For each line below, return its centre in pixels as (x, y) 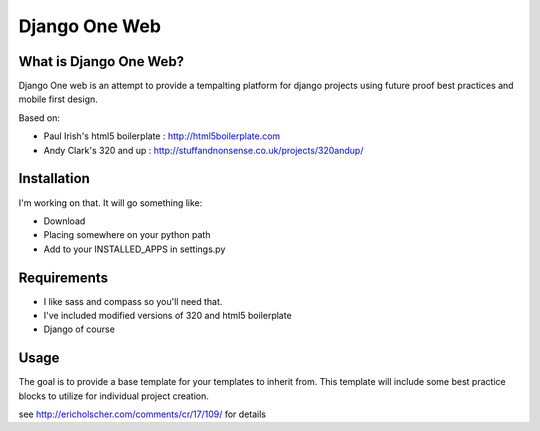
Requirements (63, 277)
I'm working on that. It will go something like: (110, 202)
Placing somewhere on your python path (127, 235)
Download (64, 221)
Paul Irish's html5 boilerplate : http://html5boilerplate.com (162, 136)
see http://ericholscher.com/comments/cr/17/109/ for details (142, 414)
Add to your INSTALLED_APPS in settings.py (134, 249)
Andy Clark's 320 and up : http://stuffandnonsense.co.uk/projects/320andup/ (203, 150)
